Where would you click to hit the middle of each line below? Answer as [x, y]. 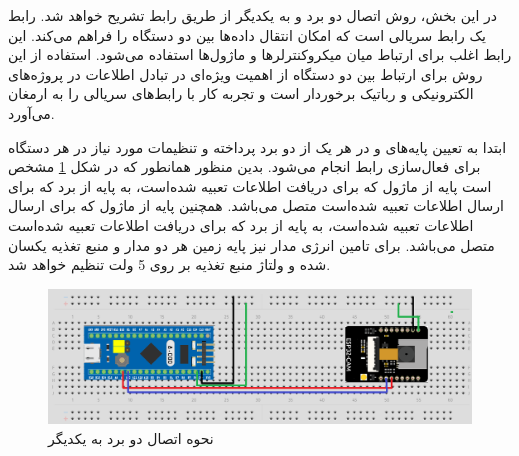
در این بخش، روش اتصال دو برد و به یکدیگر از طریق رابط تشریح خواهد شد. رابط [252, 15]
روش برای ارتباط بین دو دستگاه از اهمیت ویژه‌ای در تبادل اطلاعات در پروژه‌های [245, 73]
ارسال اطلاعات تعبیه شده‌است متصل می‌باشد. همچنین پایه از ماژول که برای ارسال [256, 205]
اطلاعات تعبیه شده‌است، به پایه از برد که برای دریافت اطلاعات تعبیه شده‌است [241, 224]
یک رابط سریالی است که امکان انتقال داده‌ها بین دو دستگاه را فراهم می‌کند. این [247, 34]
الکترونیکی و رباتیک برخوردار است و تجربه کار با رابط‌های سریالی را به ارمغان [241, 93]
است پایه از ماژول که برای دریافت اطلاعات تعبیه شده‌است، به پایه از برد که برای [250, 185]
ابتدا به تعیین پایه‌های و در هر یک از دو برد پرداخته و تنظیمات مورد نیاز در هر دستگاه [257, 146]
